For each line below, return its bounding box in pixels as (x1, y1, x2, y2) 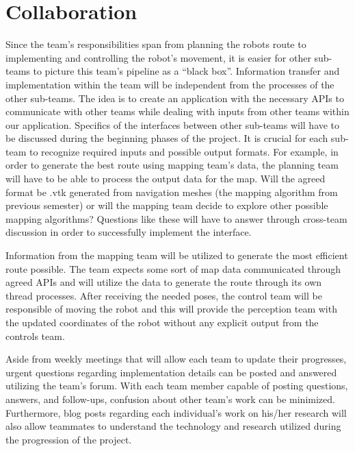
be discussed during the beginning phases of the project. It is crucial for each (5, 131, 328, 145)
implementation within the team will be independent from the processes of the (5, 77, 334, 91)
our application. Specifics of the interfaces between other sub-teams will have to (5, 117, 340, 132)
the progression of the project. (5, 432, 132, 446)
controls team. (5, 328, 65, 343)
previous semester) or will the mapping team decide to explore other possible (5, 198, 328, 212)
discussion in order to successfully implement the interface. (5, 225, 252, 239)
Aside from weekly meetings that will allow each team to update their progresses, (5, 352, 347, 366)
